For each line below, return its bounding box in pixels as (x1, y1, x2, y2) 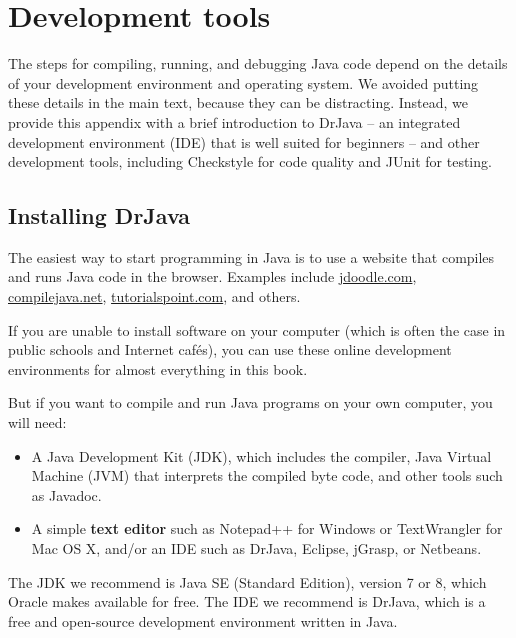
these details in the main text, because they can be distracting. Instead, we (8, 92, 469, 113)
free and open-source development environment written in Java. (8, 610, 398, 631)
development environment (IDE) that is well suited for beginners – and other (8, 131, 480, 152)
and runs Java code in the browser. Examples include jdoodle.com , (8, 266, 417, 287)
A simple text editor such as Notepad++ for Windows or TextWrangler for (31, 518, 503, 539)
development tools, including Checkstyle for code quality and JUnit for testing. (8, 151, 492, 172)
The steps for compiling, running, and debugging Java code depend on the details (8, 53, 508, 74)
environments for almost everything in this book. (8, 358, 308, 379)
